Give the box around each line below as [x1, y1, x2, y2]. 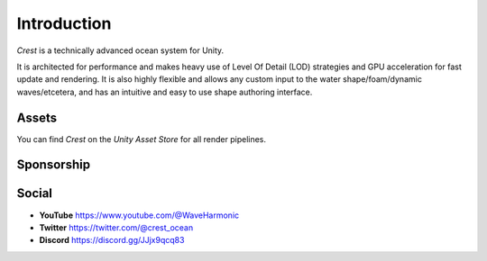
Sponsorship [16, 157, 90, 173]
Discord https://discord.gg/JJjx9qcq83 [39, 235, 185, 246]
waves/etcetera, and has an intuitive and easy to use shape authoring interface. [16, 86, 313, 97]
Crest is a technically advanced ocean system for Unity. [16, 45, 225, 56]
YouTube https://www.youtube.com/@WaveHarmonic [39, 210, 240, 220]
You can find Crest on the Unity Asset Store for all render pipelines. [16, 133, 266, 144]
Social [16, 185, 53, 202]
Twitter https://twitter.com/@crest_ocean [39, 221, 194, 233]
